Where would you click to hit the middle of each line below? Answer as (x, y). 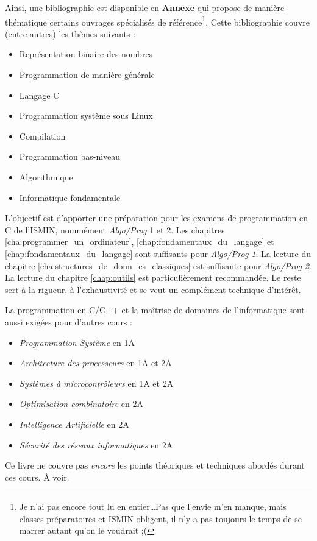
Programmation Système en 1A (77, 342)
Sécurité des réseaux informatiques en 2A (96, 444)
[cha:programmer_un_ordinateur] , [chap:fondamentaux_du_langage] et (140, 242)
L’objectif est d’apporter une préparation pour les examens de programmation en (156, 218)
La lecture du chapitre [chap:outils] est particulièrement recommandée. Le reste (153, 278)
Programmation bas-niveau (70, 156)
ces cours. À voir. (37, 477)
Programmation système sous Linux (86, 115)
